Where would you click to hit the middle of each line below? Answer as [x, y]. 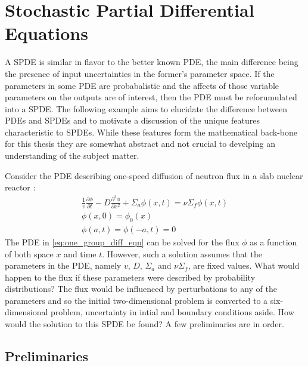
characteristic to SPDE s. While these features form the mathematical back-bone [151, 132]
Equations [46, 33]
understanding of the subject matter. [72, 156]
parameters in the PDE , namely [63, 265]
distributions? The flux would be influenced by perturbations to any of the [141, 289]
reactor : [20, 187]
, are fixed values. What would [244, 265]
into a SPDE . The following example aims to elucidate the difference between [146, 108]
